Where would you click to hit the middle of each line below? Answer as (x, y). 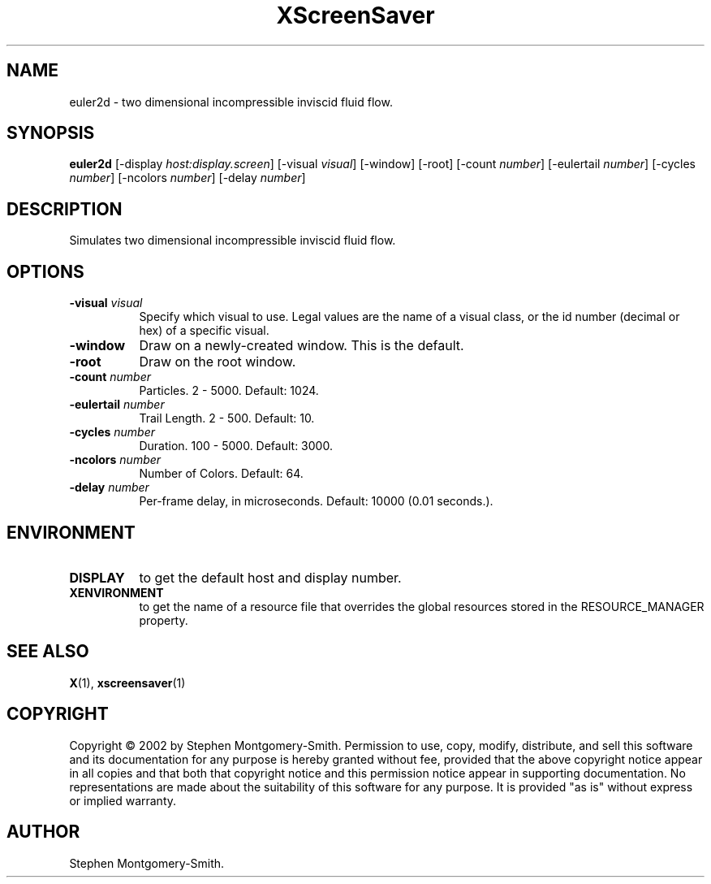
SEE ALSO (48, 652)
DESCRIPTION (65, 209)
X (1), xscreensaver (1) (127, 682)
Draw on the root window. (218, 362)
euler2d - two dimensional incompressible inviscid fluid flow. (231, 102)
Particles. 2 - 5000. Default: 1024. (229, 391)
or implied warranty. (123, 800)
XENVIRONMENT (116, 592)
